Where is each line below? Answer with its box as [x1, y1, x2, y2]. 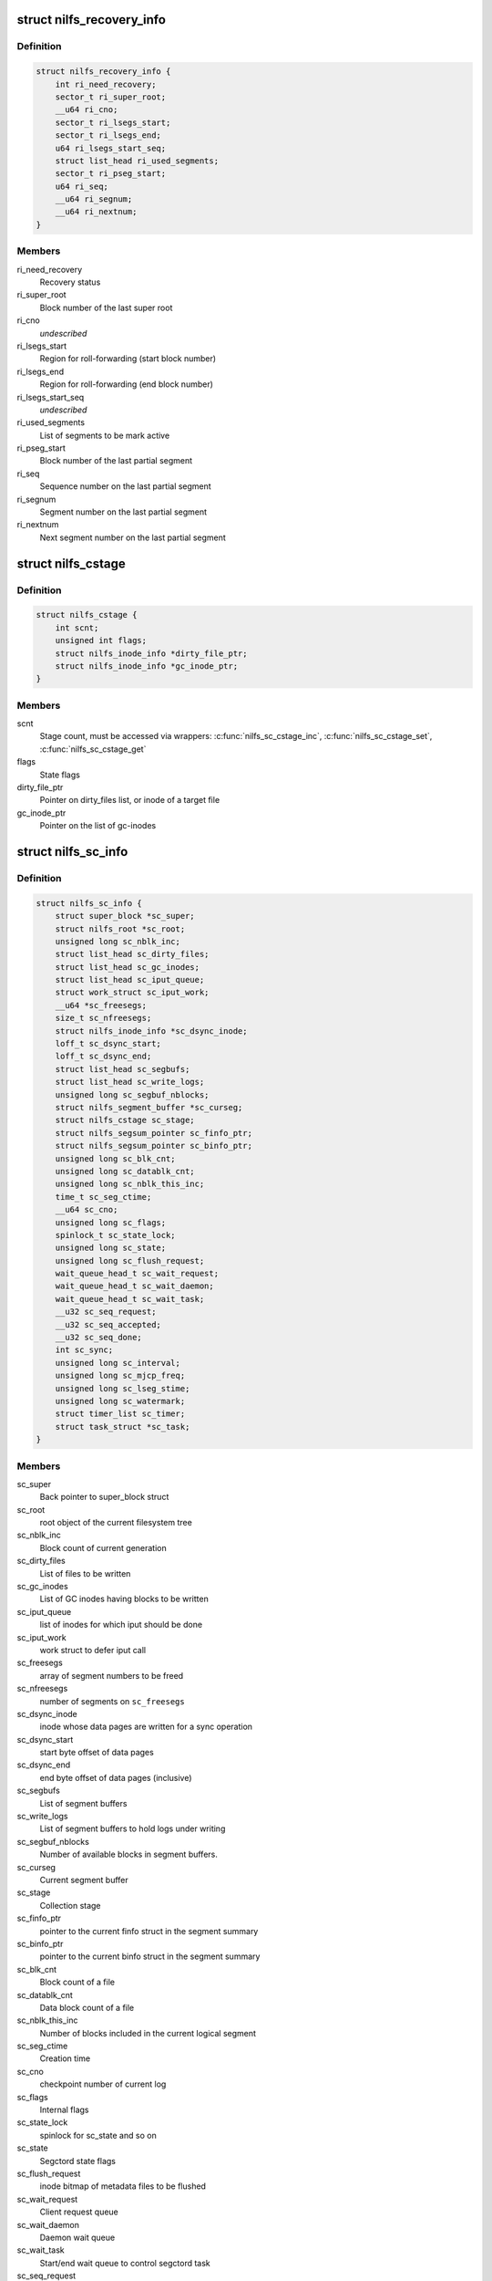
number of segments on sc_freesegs [39, 1695, 186, 1706]
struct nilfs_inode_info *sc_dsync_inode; [55, 1026, 248, 1036]
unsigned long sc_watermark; [55, 1396, 186, 1406]
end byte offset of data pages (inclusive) [39, 1772, 192, 1783]
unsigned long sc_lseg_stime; [55, 1383, 190, 1393]
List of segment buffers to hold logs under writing [39, 1823, 226, 1834]
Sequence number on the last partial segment [39, 481, 211, 492]
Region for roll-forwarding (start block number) [39, 353, 217, 364]
